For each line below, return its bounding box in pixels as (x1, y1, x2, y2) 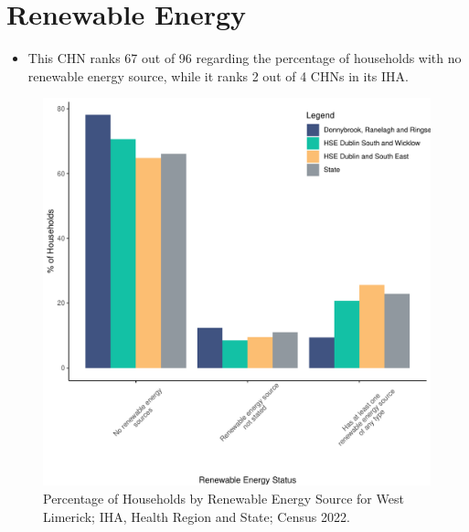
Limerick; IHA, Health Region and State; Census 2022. (43, 506, 350, 526)
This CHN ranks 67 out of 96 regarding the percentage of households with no (27, 48, 462, 68)
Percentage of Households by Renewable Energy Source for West (43, 488, 404, 507)
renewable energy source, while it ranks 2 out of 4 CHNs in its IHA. (27, 66, 409, 85)
